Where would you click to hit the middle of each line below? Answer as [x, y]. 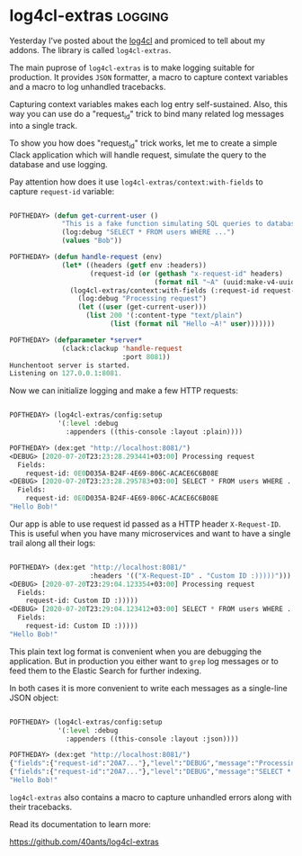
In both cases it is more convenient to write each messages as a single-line [148, 688]
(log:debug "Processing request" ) [142, 299]
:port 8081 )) [146, 356]
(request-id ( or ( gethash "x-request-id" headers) [186, 274]
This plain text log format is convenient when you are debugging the [136, 651]
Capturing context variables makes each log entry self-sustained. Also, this [148, 104]
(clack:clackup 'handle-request [122, 348]
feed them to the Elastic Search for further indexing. [106, 671]
